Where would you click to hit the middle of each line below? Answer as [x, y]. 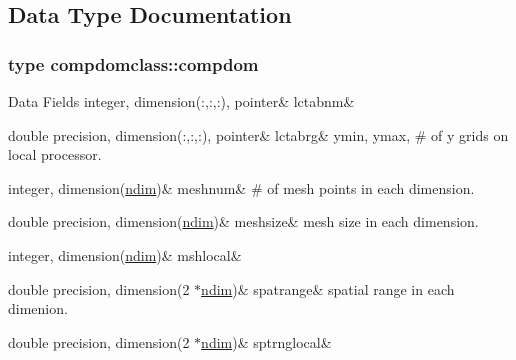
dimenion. [38, 308]
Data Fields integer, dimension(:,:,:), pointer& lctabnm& [181, 101]
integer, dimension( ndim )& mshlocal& [125, 254]
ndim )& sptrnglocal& [266, 341]
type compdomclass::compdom [133, 63]
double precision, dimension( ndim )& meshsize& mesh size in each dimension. [243, 221]
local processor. [55, 154]
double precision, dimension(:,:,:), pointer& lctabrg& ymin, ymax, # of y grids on [258, 134]
